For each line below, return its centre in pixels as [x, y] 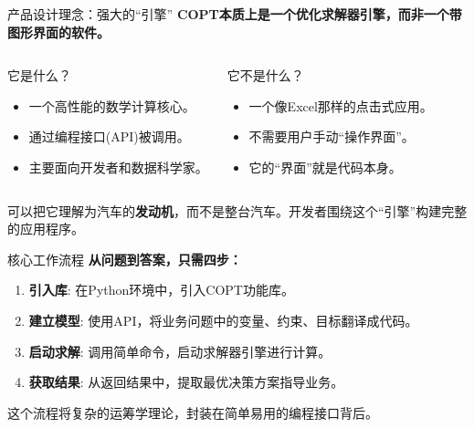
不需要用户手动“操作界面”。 [332, 136]
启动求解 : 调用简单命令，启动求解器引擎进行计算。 [180, 351]
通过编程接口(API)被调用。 [109, 136]
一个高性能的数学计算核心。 [112, 105]
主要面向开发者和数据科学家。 [118, 167]
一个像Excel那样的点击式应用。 [341, 105]
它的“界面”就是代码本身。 [325, 167]
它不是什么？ [265, 75]
